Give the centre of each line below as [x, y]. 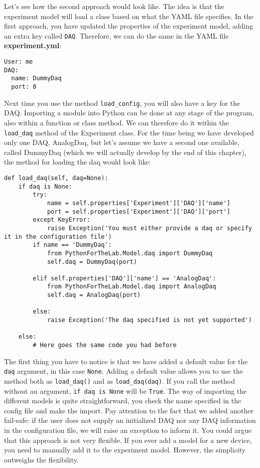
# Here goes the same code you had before [105, 345]
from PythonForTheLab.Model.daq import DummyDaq [130, 253]
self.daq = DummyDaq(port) [92, 262]
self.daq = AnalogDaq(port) [94, 295]
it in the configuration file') [58, 237]
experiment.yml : [33, 45]
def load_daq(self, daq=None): [56, 178]
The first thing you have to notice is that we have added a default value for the [126, 361]
